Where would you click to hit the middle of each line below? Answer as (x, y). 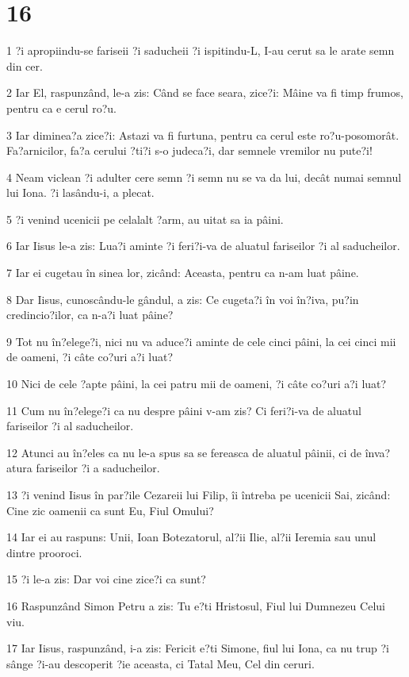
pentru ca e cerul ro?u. (61, 108)
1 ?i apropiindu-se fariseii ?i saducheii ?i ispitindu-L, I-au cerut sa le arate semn (201, 50)
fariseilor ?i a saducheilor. (98, 468)
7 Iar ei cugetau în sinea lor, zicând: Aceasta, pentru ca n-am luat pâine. (183, 273)
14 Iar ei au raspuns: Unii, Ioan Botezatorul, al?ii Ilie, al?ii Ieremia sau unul (191, 537)
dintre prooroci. (44, 552)
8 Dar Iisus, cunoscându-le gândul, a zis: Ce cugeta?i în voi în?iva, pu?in (183, 299)
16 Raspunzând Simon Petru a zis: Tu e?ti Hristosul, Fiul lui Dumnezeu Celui (196, 605)
